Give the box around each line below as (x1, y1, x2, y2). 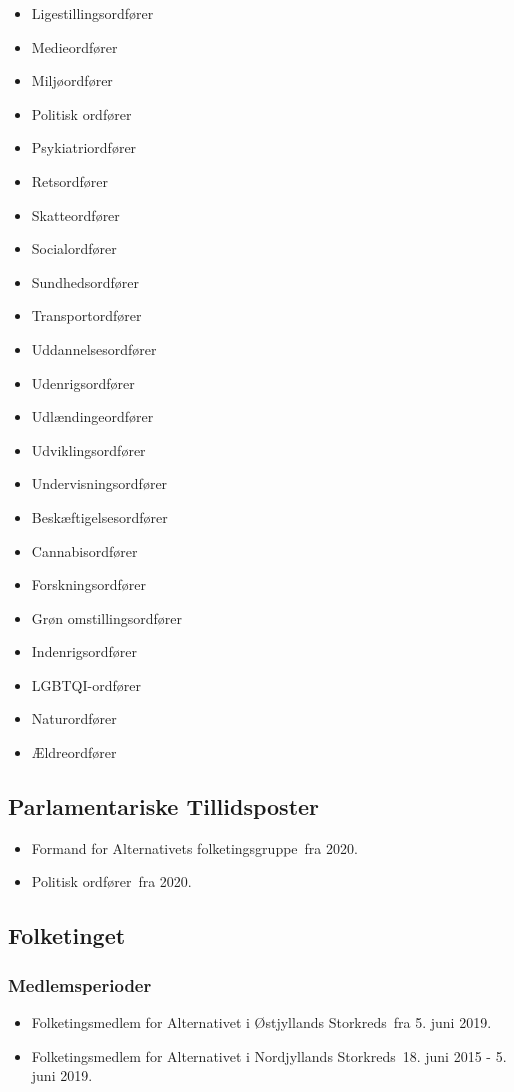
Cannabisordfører (31, 540, 138, 561)
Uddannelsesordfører (31, 338, 157, 359)
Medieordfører (31, 36, 118, 57)
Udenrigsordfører (31, 372, 135, 393)
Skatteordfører (31, 204, 120, 225)
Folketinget (8, 920, 126, 951)
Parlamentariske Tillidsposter (8, 791, 320, 822)
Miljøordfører (31, 70, 113, 91)
